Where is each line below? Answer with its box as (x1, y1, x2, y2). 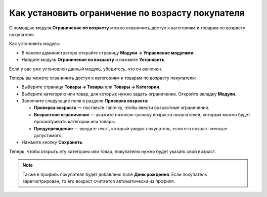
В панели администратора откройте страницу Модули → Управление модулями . (21, 49, 195, 55)
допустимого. (34, 133, 63, 139)
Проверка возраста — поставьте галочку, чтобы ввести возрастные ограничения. (34, 104, 210, 111)
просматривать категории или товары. (34, 119, 116, 125)
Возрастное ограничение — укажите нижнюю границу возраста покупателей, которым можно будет (34, 111, 251, 117)
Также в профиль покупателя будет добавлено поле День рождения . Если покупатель (22, 171, 207, 177)
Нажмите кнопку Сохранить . (21, 139, 84, 146)
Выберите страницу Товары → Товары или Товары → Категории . (21, 84, 161, 90)
